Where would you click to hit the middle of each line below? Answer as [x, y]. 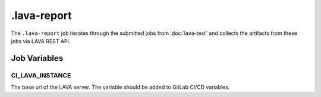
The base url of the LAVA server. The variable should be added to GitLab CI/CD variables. [120, 87]
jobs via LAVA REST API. [41, 41]
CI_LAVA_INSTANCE [41, 75]
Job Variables [37, 58]
